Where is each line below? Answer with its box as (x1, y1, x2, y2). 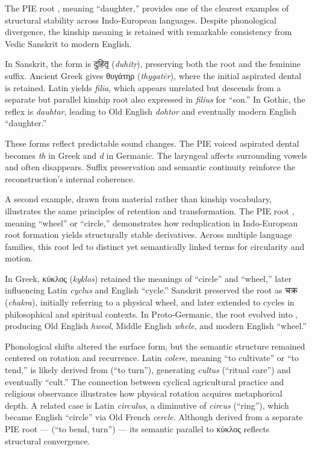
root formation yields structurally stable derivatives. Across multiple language (5, 228, 292, 241)
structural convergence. (5, 434, 90, 447)
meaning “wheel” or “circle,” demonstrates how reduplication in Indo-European (5, 216, 298, 229)
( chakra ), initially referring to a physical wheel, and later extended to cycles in (5, 296, 295, 309)
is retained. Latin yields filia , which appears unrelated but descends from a (5, 81, 281, 94)
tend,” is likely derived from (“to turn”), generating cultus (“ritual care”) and (5, 363, 291, 376)
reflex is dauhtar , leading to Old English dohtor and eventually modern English (5, 104, 297, 117)
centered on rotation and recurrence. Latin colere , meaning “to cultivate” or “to (5, 351, 299, 364)
